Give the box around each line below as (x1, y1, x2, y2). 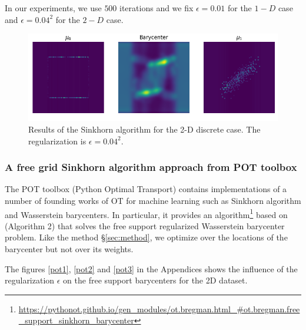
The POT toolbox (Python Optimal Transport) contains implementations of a (5, 183, 287, 195)
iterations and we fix (119, 2, 194, 14)
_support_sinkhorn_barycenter (18, 314, 134, 326)
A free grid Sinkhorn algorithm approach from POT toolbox (5, 160, 297, 174)
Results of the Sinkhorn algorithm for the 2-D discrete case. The (28, 123, 261, 136)
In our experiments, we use (5, 2, 102, 14)
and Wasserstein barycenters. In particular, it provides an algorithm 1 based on (5, 206, 288, 220)
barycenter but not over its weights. (5, 243, 134, 255)
